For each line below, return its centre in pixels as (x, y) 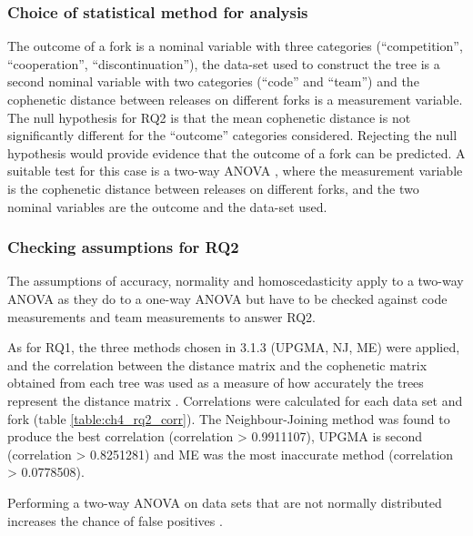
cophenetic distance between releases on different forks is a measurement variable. (235, 99)
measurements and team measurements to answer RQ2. (161, 316)
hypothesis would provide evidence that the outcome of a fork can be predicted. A (236, 152)
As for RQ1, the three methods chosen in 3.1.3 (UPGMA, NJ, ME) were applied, (234, 347)
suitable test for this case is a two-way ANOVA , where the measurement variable (235, 171)
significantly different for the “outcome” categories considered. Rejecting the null (232, 135)
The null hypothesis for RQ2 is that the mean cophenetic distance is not (209, 117)
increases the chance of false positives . (115, 520)
